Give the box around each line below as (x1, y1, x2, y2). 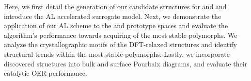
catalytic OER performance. (4, 68, 87, 78)
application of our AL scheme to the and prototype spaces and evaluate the (4, 20, 228, 31)
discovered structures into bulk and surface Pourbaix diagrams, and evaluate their (4, 58, 248, 68)
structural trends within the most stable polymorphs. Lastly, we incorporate (4, 49, 230, 59)
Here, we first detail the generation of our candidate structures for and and (4, 1, 227, 11)
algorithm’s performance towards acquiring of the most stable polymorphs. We (4, 30, 237, 40)
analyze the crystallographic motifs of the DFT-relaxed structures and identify (4, 39, 237, 49)
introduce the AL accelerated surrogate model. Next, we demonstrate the (4, 11, 221, 21)
